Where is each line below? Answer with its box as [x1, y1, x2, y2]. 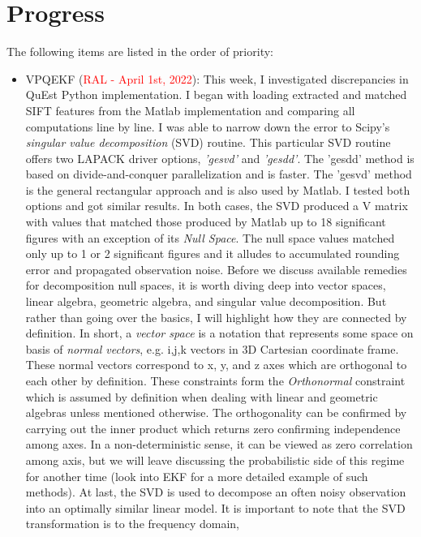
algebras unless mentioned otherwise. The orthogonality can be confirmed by [25, 404, 407, 421]
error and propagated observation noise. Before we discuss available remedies [25, 260, 407, 277]
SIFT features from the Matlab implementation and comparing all [25, 101, 355, 118]
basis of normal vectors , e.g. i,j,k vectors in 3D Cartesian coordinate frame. [25, 340, 399, 357]
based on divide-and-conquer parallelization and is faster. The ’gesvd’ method [25, 165, 412, 183]
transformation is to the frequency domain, [25, 515, 239, 532]
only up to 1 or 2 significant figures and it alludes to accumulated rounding [25, 245, 400, 262]
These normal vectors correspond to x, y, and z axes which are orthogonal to [25, 356, 407, 373]
